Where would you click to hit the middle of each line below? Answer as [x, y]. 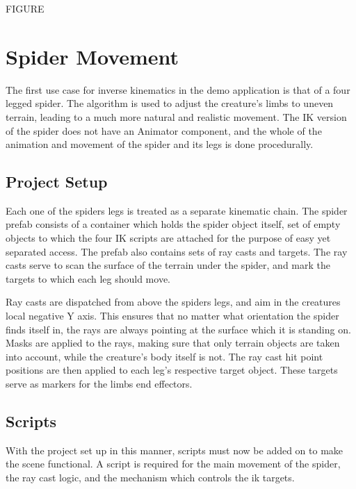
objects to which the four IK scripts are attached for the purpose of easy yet [168, 238]
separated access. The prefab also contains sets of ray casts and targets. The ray [177, 251]
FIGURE [25, 8]
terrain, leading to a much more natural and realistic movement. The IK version [176, 116]
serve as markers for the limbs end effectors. [99, 384]
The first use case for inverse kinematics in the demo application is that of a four [178, 89]
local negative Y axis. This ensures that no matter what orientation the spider [172, 316]
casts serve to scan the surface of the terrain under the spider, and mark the [168, 265]
